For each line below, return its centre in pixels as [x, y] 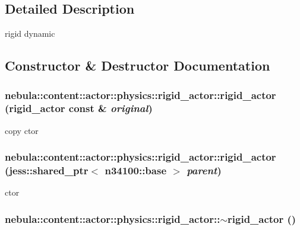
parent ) [204, 170]
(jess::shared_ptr [47, 170]
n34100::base [136, 170]
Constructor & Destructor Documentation [138, 66]
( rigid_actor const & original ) [79, 108]
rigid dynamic [30, 33]
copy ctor [22, 130]
